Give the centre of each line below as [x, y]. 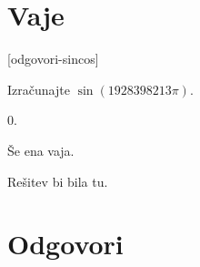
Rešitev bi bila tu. [58, 181]
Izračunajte [39, 89]
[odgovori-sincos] [53, 59]
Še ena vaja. [41, 150]
